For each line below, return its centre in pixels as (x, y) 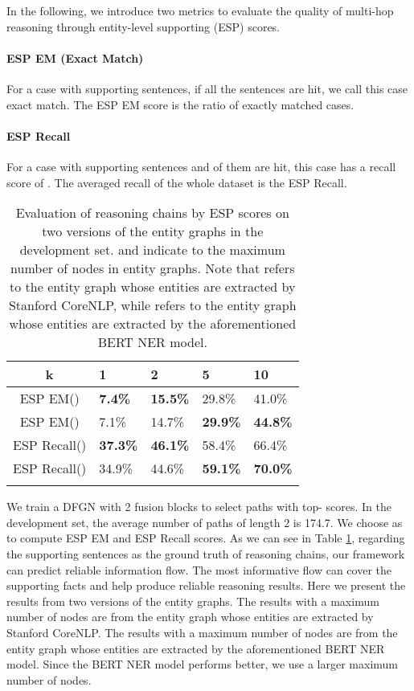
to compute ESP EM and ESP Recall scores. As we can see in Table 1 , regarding (206, 538)
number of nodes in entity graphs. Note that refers (153, 268)
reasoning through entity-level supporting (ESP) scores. (143, 26)
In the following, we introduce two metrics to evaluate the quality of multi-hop (200, 10)
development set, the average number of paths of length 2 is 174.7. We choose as (205, 522)
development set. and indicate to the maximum (152, 250)
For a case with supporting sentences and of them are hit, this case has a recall (201, 166)
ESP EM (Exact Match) (75, 57)
